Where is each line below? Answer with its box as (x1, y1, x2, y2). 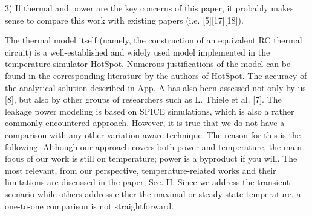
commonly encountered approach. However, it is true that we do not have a (5, 116, 285, 129)
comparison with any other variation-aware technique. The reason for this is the (5, 128, 301, 141)
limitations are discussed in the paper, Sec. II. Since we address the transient (5, 176, 290, 188)
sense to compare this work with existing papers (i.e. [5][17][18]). (5, 13, 244, 26)
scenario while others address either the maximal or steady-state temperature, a (5, 187, 301, 200)
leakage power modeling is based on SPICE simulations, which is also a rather (5, 104, 294, 117)
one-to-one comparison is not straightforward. (5, 199, 174, 212)
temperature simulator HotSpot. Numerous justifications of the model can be (5, 57, 291, 70)
